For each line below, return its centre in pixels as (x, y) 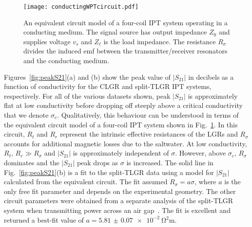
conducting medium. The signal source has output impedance (115, 32)
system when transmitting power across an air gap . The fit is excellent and (117, 210)
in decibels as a (211, 77)
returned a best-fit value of (44, 219)
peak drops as (97, 162)
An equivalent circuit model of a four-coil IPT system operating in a (126, 22)
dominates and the (32, 162)
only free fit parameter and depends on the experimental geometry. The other (120, 191)
